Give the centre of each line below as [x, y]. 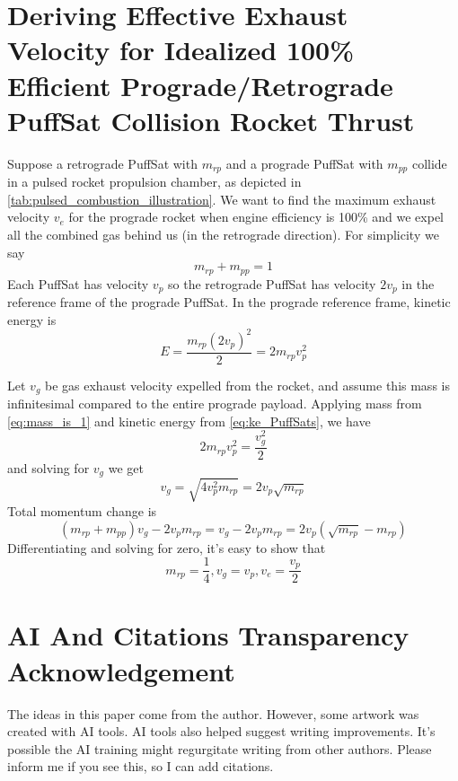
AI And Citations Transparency [208, 635]
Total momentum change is [82, 510]
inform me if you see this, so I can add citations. [141, 766]
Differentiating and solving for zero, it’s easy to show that [167, 547]
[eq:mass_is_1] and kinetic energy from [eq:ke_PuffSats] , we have [189, 421]
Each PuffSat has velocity [78, 283]
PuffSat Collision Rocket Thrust [211, 120]
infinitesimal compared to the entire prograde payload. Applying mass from [215, 404]
